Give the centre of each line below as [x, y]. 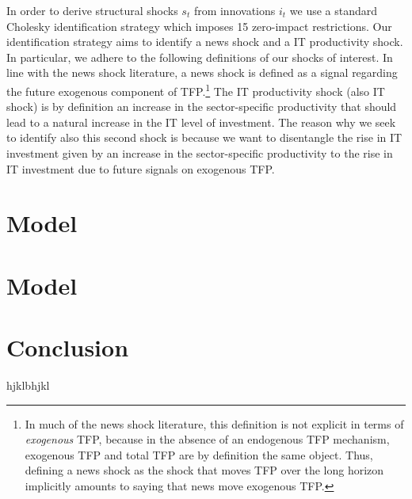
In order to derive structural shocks [92, 10]
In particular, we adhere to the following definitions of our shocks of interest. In [200, 57]
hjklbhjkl [28, 385]
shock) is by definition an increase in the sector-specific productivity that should [202, 107]
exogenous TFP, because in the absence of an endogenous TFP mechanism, [207, 439]
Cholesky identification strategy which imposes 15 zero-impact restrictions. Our [199, 26]
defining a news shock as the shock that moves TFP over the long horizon [204, 470]
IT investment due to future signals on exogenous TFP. [141, 168]
